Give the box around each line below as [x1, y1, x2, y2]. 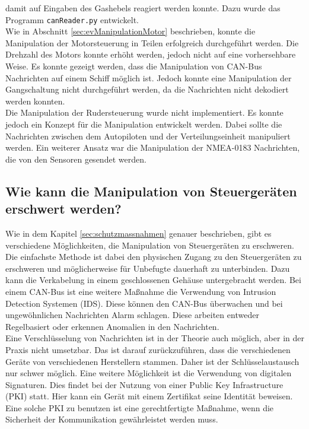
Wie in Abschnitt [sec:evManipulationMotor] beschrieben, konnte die [5, 25, 256, 37]
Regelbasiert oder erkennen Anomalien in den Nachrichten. [5, 320, 219, 332]
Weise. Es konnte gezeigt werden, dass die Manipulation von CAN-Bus [5, 60, 262, 72]
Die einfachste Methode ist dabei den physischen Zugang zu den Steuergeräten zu [5, 250, 302, 263]
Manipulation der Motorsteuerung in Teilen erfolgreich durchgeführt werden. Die [5, 36, 299, 49]
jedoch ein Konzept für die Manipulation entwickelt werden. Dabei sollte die [5, 118, 282, 130]
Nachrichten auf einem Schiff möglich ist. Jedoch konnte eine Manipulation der [5, 71, 292, 84]
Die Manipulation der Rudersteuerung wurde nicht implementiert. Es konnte [5, 106, 283, 119]
